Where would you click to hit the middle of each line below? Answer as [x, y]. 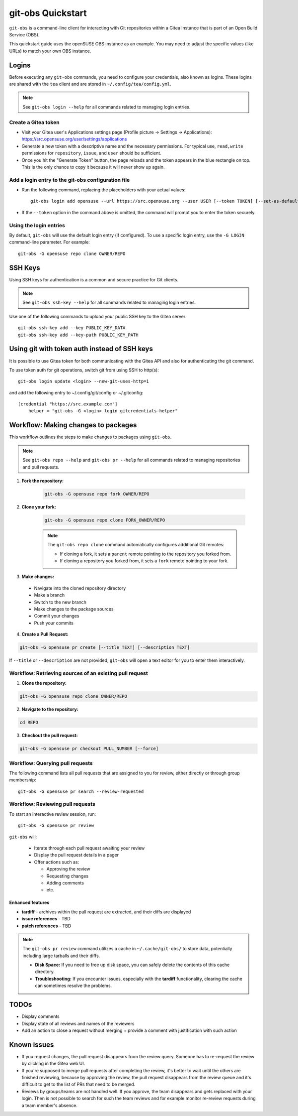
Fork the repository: [43, 481]
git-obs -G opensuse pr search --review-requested [81, 791]
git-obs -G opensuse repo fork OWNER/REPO [97, 494]
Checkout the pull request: [50, 736]
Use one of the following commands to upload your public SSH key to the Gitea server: [98, 316]
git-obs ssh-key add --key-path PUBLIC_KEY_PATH [78, 335]
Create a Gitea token [34, 122]
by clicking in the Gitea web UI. [53, 1064]
